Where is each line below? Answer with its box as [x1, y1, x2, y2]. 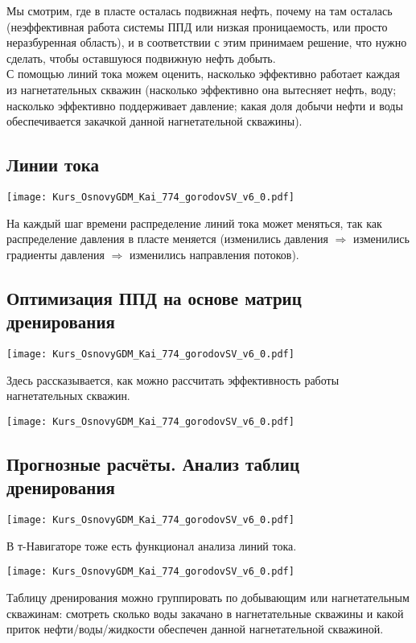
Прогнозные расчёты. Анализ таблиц [6, 451, 299, 476]
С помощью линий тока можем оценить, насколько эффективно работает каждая [6, 65, 400, 82]
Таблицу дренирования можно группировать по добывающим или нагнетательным [6, 588, 410, 605]
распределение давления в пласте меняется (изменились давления [6, 230, 328, 247]
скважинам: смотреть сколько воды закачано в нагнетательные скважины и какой [6, 604, 404, 621]
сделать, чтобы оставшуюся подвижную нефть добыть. [6, 49, 276, 66]
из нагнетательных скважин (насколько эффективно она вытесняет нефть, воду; [6, 80, 397, 97]
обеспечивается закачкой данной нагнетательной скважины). [6, 113, 303, 130]
